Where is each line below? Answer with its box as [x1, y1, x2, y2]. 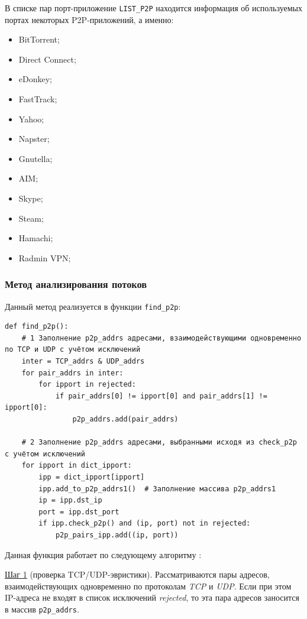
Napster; [18, 132, 50, 145]
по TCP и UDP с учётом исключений [5, 345, 141, 354]
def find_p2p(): [5, 322, 69, 331]
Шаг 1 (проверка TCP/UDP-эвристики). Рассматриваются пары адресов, [5, 568, 270, 581]
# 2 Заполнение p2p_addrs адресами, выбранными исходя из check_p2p [21, 438, 297, 447]
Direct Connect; [18, 53, 76, 65]
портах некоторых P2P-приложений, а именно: [5, 13, 174, 25]
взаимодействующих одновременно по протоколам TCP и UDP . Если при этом [5, 579, 292, 592]
